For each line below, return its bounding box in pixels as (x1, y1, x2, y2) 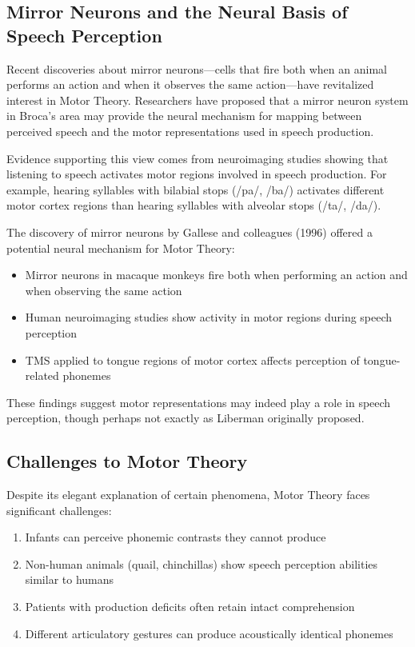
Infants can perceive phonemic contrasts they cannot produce (25, 529, 326, 545)
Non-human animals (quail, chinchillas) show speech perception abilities (25, 555, 378, 572)
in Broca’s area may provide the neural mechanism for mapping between (6, 107, 362, 124)
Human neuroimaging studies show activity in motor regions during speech (25, 309, 393, 325)
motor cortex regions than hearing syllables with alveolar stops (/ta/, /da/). (6, 197, 381, 214)
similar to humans (25, 571, 114, 588)
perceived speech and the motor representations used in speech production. (6, 122, 374, 139)
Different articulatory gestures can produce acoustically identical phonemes (25, 625, 393, 641)
